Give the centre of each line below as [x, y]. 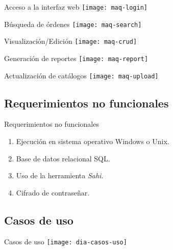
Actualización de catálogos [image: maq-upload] [81, 75]
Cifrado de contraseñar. [53, 192]
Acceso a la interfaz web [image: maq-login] [76, 7]
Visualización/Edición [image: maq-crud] [71, 41]
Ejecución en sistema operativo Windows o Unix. [93, 141]
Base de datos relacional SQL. [63, 158]
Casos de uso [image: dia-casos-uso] [66, 241]
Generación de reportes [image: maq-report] [76, 58]
